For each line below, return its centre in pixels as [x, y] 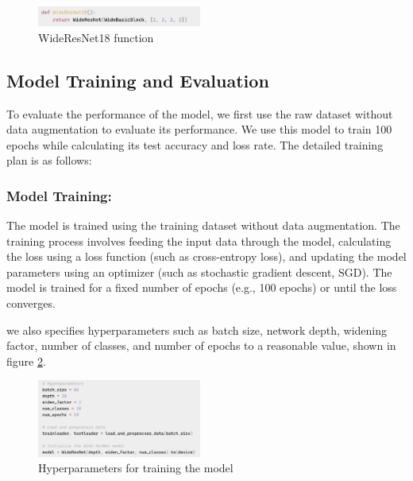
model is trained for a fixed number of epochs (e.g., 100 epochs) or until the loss [202, 287]
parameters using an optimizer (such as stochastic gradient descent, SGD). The [199, 272]
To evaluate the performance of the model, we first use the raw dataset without [200, 113]
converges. [31, 303]
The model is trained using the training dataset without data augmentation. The [203, 225]
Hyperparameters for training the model [136, 468]
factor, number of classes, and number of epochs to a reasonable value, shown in [201, 345]
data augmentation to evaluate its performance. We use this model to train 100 [199, 129]
